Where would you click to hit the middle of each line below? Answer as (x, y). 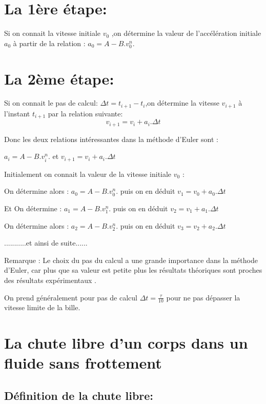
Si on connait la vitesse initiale (52, 33)
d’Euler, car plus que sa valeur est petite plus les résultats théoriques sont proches (133, 270)
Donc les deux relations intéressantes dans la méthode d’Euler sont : (111, 139)
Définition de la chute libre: (79, 395)
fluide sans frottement (83, 363)
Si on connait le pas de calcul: (51, 103)
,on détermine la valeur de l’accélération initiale (186, 33)
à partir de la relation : (49, 43)
